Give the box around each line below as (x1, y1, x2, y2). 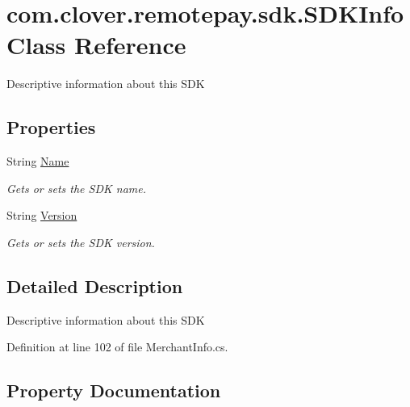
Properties (6, 115, 96, 140)
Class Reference (6, 28, 186, 61)
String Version (6, 207, 77, 224)
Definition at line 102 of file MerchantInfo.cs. (6, 338, 228, 355)
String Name (6, 153, 69, 170)
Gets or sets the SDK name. (6, 179, 146, 196)
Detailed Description (6, 273, 183, 298)
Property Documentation (6, 378, 221, 403)
